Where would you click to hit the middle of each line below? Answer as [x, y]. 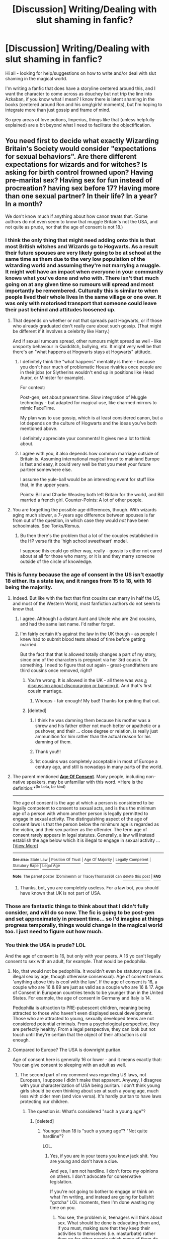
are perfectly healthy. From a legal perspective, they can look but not [84, 1029]
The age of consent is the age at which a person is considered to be [83, 803]
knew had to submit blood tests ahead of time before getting [83, 639]
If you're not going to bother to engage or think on [102, 1192]
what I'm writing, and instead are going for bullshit [102, 1197]
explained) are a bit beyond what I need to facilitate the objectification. [78, 125]
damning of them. [53, 742]
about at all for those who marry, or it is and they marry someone [87, 556]
